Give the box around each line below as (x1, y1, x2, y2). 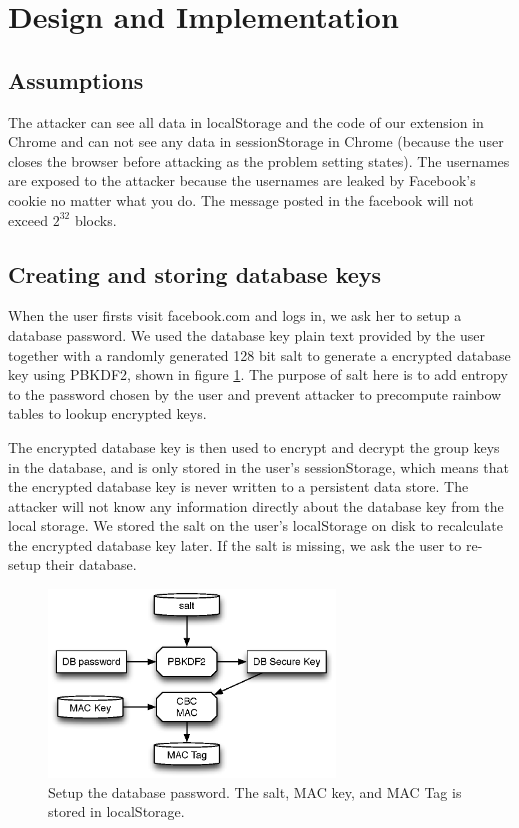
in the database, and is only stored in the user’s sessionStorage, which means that (8, 456, 509, 477)
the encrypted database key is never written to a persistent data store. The (8, 476, 469, 497)
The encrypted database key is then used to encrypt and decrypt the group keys (8, 436, 500, 457)
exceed (8, 209, 49, 230)
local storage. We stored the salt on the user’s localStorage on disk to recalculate (8, 515, 503, 536)
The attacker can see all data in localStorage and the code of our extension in (8, 111, 484, 132)
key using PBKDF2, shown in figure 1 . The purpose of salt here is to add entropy (8, 364, 508, 385)
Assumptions (8, 64, 144, 95)
